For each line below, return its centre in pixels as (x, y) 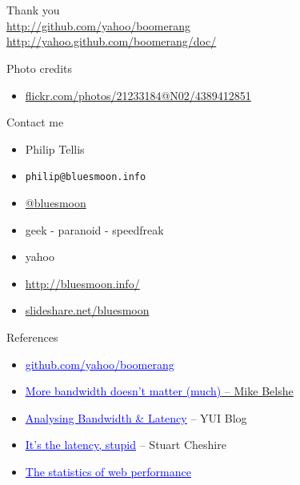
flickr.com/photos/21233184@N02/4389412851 (138, 95)
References (32, 337)
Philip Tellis (55, 148)
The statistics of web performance (108, 471)
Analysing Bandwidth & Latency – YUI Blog (136, 417)
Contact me (35, 122)
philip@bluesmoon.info (86, 177)
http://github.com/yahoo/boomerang (98, 25)
